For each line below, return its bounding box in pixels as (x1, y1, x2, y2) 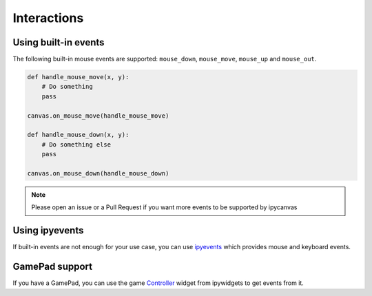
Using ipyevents (12, 224, 84, 237)
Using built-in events (12, 36, 105, 48)
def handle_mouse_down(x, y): (27, 131, 130, 139)
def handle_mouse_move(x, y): (27, 73, 130, 81)
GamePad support (12, 261, 93, 273)
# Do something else (41, 140, 112, 148)
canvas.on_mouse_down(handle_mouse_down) (27, 169, 169, 177)
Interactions (12, 10, 84, 25)
